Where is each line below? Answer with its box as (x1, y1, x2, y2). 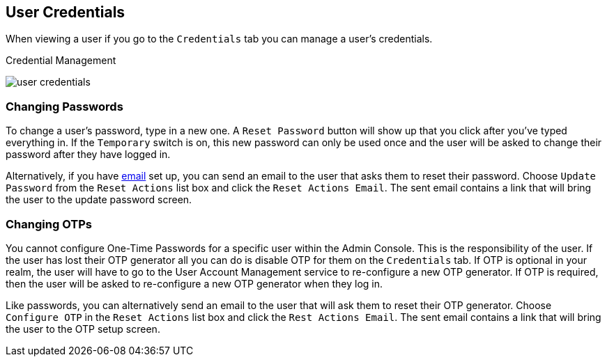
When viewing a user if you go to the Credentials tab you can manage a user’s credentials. (6, 33, 433, 45)
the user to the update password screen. (6, 194, 192, 206)
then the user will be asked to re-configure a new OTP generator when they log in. (6, 277, 383, 290)
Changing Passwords (6, 99, 123, 113)
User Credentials (6, 3, 125, 21)
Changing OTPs (6, 217, 92, 231)
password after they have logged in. (6, 148, 171, 161)
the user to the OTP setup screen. (6, 322, 160, 335)
